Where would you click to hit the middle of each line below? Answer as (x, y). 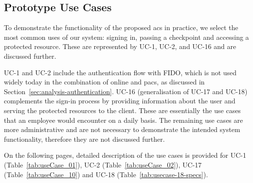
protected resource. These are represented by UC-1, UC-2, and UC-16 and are (120, 46)
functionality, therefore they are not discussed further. (84, 139)
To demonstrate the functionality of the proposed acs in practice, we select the (121, 27)
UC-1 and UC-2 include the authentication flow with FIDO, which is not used (120, 72)
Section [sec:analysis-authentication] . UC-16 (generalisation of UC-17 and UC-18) (126, 91)
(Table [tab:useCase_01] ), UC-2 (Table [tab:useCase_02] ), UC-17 (103, 164)
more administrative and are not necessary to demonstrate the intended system (122, 129)
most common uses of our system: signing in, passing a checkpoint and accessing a (126, 37)
